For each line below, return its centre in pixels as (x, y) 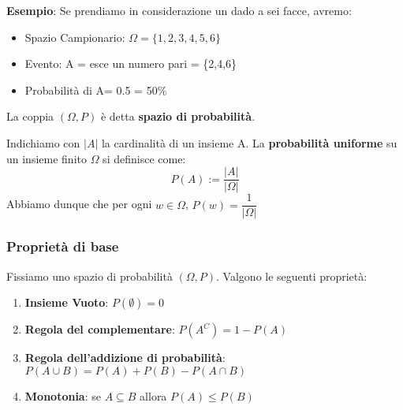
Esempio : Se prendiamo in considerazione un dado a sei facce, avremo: (179, 10)
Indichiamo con (43, 142)
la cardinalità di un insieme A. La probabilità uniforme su (249, 142)
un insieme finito (47, 158)
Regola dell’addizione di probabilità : (125, 358)
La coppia (30, 116)
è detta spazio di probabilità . (178, 116)
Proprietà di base (63, 246)
